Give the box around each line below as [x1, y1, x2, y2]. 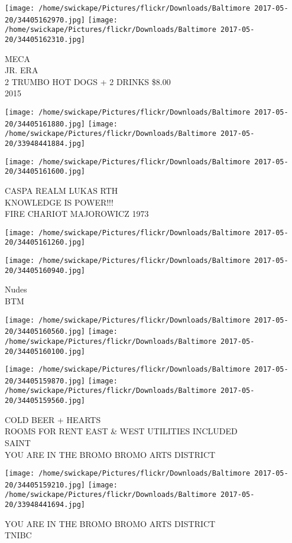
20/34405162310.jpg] [5, 35, 86, 44]
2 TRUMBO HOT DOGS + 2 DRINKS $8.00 [5, 75, 171, 87]
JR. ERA [5, 64, 38, 76]
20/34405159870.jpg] [5, 376, 86, 385]
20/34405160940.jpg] [5, 266, 86, 275]
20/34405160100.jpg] [5, 347, 86, 356]
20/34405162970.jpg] [5, 15, 86, 24]
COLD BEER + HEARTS [5, 413, 101, 425]
